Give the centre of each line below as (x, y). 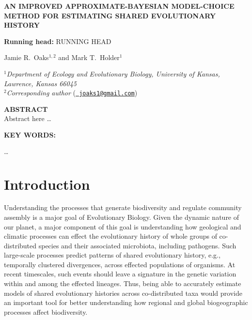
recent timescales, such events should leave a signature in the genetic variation (120, 274)
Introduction (47, 184)
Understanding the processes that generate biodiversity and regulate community (123, 207)
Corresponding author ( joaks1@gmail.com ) (72, 93)
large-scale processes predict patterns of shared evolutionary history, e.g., (112, 255)
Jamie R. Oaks (26, 57)
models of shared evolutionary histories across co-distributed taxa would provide (123, 293)
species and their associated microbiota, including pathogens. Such (137, 245)
